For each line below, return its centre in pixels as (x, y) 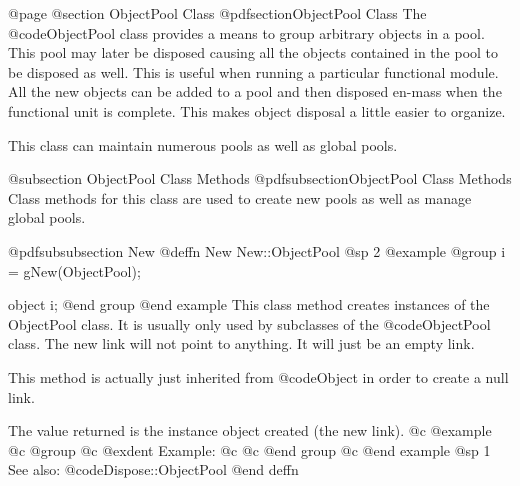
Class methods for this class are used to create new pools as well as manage (240, 197)
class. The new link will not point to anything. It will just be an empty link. (241, 343)
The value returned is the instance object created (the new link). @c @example (250, 430)
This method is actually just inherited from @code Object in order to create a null (258, 376)
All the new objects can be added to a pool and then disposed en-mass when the (255, 91)
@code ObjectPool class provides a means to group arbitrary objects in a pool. (246, 32)
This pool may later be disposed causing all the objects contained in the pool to (253, 52)
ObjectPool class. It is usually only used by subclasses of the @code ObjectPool (249, 323)
